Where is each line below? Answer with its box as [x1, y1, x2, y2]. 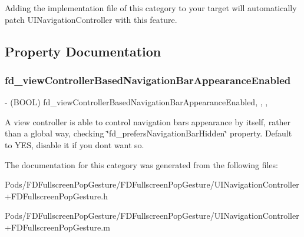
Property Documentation [5, 42, 161, 60]
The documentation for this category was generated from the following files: [5, 158, 278, 171]
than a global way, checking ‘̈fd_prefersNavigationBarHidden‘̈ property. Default [5, 127, 292, 139]
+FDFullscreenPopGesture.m [5, 221, 110, 233]
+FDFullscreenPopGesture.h [5, 189, 108, 202]
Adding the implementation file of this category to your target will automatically [5, 2, 297, 14]
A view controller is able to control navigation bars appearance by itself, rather [5, 115, 291, 128]
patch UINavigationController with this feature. [5, 13, 177, 25]
